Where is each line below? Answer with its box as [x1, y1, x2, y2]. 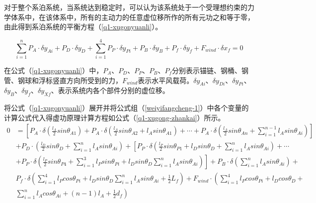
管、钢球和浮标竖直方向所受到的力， [4, 75, 122, 85]
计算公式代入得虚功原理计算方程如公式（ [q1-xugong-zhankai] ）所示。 [4, 112, 225, 122]
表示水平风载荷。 [138, 75, 194, 85]
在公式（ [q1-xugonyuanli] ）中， [4, 65, 103, 75]
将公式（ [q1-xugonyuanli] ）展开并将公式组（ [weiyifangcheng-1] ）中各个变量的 [4, 102, 249, 113]
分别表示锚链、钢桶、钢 [172, 65, 249, 75]
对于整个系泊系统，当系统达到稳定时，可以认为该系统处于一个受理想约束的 [4, 2, 247, 12]
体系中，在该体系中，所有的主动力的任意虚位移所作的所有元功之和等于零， [10, 11, 254, 22]
